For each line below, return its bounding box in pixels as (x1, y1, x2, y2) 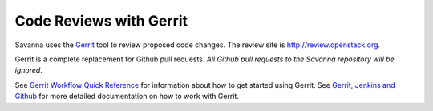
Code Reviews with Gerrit (14, 12, 188, 30)
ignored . (14, 65, 43, 75)
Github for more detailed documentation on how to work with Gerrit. (14, 92, 240, 101)
